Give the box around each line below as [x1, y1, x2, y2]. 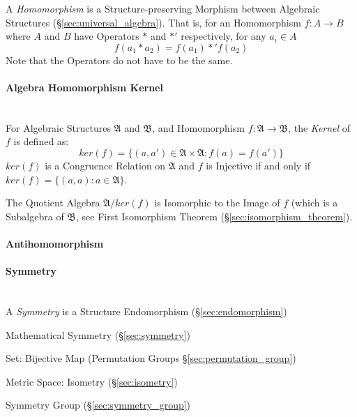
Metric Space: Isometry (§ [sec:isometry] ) [6, 374, 178, 388]
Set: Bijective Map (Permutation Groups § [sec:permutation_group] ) [6, 351, 296, 365]
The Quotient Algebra [6, 195, 100, 210]
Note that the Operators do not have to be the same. [6, 52, 233, 67]
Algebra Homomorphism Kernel [6, 79, 163, 94]
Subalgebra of [6, 208, 64, 223]
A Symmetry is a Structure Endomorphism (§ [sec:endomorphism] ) [6, 303, 287, 318]
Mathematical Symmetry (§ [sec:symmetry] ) [6, 327, 190, 342]
